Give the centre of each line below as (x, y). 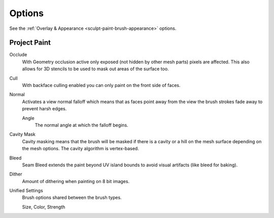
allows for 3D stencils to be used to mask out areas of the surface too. (96, 69)
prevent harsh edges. (44, 109)
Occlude (18, 55)
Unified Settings (26, 191)
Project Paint (30, 43)
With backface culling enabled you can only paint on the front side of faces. (101, 85)
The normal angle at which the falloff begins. (82, 125)
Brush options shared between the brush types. (72, 198)
